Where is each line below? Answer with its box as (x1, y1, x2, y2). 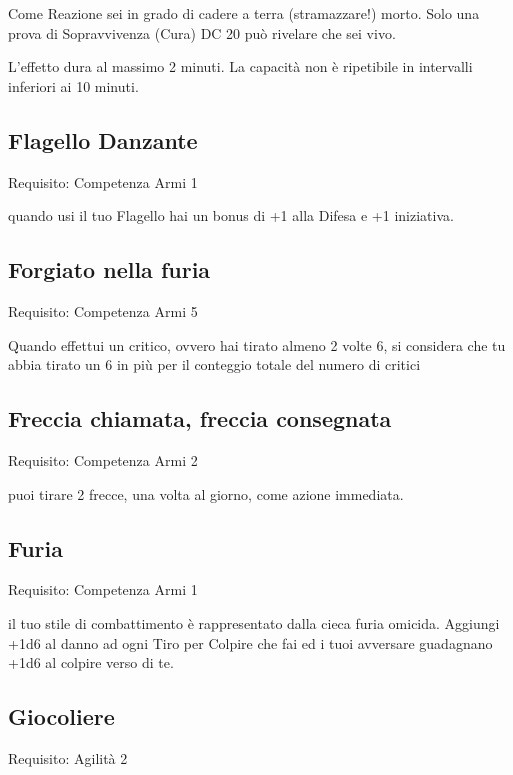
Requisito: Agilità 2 (8, 747, 128, 768)
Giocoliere (8, 701, 115, 732)
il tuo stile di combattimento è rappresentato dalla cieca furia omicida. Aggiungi (8, 612, 500, 633)
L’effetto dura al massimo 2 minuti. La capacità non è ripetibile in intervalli (8, 56, 473, 77)
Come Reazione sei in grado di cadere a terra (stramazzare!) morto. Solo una (8, 3, 480, 23)
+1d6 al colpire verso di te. (8, 652, 174, 673)
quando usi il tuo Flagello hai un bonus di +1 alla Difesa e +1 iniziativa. (8, 205, 454, 226)
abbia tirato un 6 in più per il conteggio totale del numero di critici (8, 354, 421, 375)
